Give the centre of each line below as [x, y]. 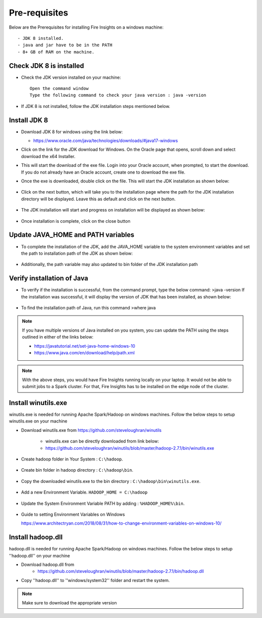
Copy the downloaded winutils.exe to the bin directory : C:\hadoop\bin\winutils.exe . [111, 481]
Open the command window [59, 88]
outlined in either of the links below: [58, 337]
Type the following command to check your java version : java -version [118, 95]
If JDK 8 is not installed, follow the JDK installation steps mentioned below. [96, 106]
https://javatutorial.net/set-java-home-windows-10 [85, 346]
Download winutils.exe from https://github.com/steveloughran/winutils [91, 430]
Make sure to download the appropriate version [69, 602]
